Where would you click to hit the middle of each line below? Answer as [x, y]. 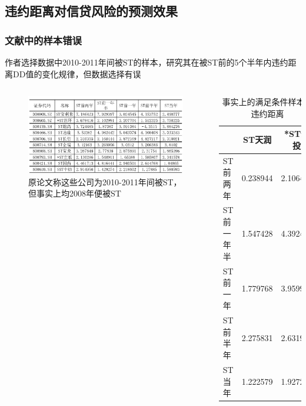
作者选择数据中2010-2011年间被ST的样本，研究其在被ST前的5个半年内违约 [147, 62]
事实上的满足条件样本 [263, 102]
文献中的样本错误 [43, 40]
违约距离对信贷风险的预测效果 [91, 11]
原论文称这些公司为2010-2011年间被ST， [105, 181]
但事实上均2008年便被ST [75, 193]
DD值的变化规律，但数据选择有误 [77, 73]
